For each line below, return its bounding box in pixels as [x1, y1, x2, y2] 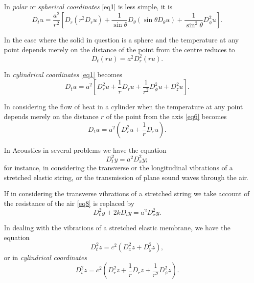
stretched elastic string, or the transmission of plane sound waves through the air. [4, 172, 249, 182]
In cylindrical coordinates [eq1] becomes [4, 69, 122, 79]
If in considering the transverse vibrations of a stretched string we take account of [4, 188, 250, 199]
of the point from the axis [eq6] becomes [106, 111, 227, 121]
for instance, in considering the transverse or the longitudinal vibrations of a [4, 162, 233, 173]
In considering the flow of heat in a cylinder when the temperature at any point [4, 101, 243, 112]
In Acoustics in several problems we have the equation [4, 144, 166, 155]
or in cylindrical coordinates [4, 252, 87, 262]
